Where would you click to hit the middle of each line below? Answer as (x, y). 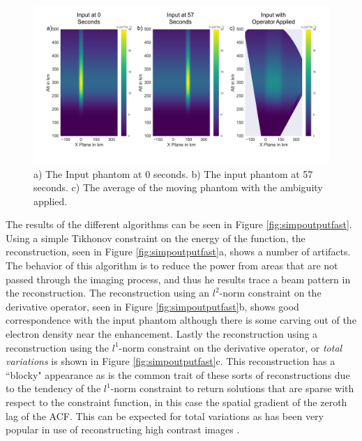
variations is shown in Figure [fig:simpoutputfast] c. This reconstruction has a (171, 361)
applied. (51, 201)
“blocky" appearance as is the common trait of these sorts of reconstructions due (178, 374)
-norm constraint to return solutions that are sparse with (232, 388)
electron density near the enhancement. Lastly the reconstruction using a (162, 334)
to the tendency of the (53, 388)
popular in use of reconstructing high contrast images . (123, 429)
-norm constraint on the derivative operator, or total (231, 347)
